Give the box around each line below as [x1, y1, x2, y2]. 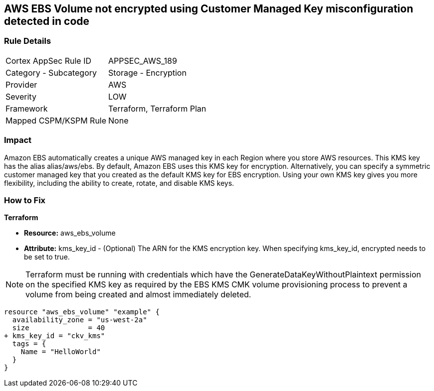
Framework [5, 103, 48, 114]
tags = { [12, 340, 46, 348]
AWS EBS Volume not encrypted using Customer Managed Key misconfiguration [4, 2, 414, 15]
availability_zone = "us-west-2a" [12, 316, 147, 324]
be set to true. [24, 253, 70, 261]
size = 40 [12, 324, 105, 332]
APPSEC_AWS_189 [108, 55, 177, 66]
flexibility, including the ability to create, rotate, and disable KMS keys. [4, 178, 234, 187]
